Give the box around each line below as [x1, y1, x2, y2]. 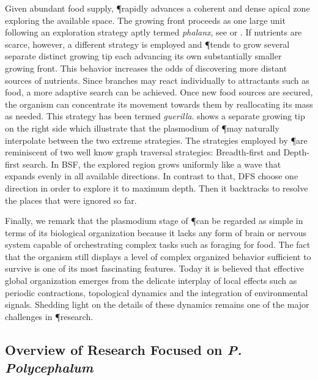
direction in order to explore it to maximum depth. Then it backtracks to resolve [5, 181, 308, 194]
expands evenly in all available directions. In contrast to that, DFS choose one [5, 170, 298, 182]
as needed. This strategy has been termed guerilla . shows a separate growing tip [5, 110, 305, 122]
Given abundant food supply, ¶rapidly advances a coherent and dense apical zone [5, 2, 310, 14]
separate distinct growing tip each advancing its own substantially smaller [5, 50, 282, 62]
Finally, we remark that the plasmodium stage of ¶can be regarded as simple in [5, 214, 303, 227]
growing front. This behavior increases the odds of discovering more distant [5, 61, 287, 74]
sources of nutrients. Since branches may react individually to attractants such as [5, 73, 309, 86]
